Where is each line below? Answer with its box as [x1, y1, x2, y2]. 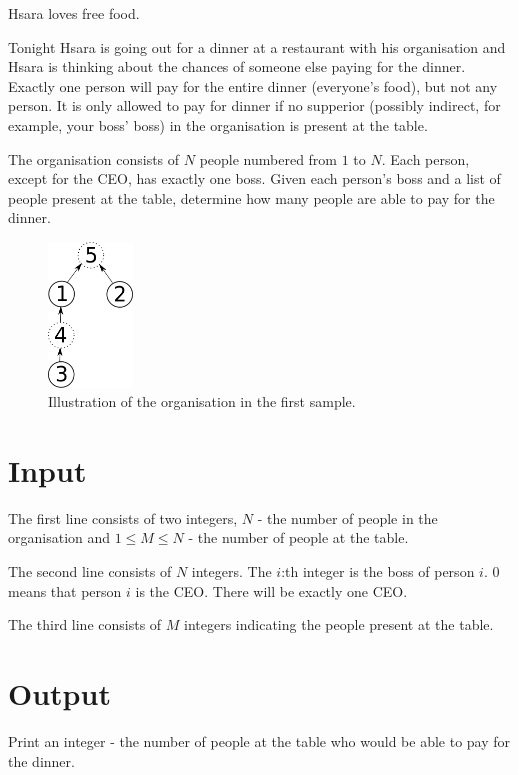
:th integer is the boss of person [281, 561, 475, 582]
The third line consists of [8, 614, 162, 635]
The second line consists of [8, 561, 172, 582]
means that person [8, 580, 122, 601]
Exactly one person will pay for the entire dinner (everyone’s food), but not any [8, 75, 498, 96]
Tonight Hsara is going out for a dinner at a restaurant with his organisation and [8, 36, 506, 57]
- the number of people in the [257, 507, 438, 528]
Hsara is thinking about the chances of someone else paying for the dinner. [8, 56, 466, 77]
